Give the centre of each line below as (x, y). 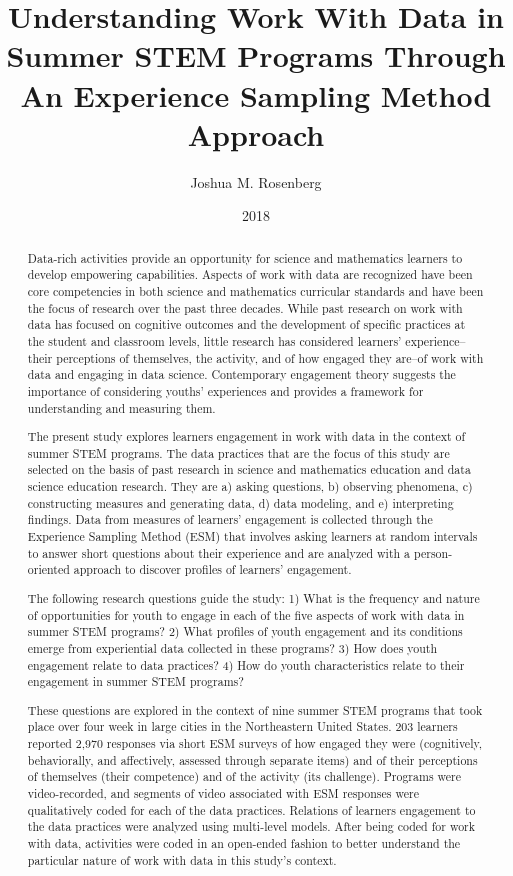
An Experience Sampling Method (256, 94)
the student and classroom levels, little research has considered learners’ (214, 340)
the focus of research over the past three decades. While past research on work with (245, 307)
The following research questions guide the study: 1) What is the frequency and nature (253, 597)
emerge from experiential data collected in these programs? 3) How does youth (232, 647)
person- (433, 552)
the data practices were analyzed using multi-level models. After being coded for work (251, 826)
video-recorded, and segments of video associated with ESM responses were (223, 793)
